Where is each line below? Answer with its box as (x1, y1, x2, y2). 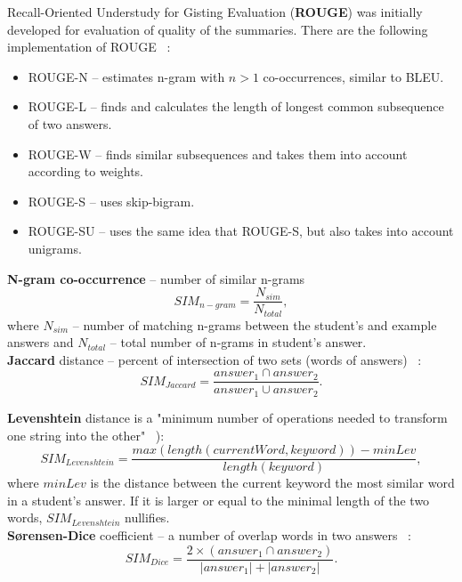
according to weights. (28, 162, 144, 181)
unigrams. (28, 238, 82, 257)
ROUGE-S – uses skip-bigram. (28, 191, 195, 210)
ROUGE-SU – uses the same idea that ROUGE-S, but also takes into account (28, 222, 454, 240)
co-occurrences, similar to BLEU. (263, 67, 444, 85)
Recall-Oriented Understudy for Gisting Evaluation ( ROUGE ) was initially (7, 3, 423, 20)
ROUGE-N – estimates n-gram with (28, 67, 225, 85)
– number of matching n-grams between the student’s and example (72, 315, 437, 334)
